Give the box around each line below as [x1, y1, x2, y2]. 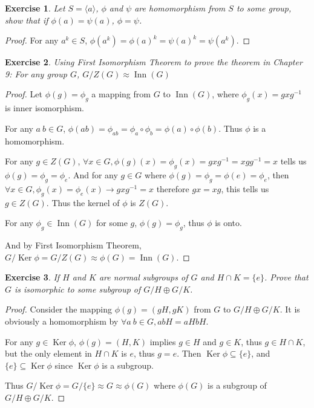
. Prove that [264, 271, 309, 283]
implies [149, 335, 176, 348]
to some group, [236, 2, 292, 14]
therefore [156, 182, 189, 195]
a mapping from [91, 88, 151, 100]
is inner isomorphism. [5, 102, 84, 114]
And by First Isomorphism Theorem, [5, 238, 142, 251]
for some [96, 216, 128, 229]
